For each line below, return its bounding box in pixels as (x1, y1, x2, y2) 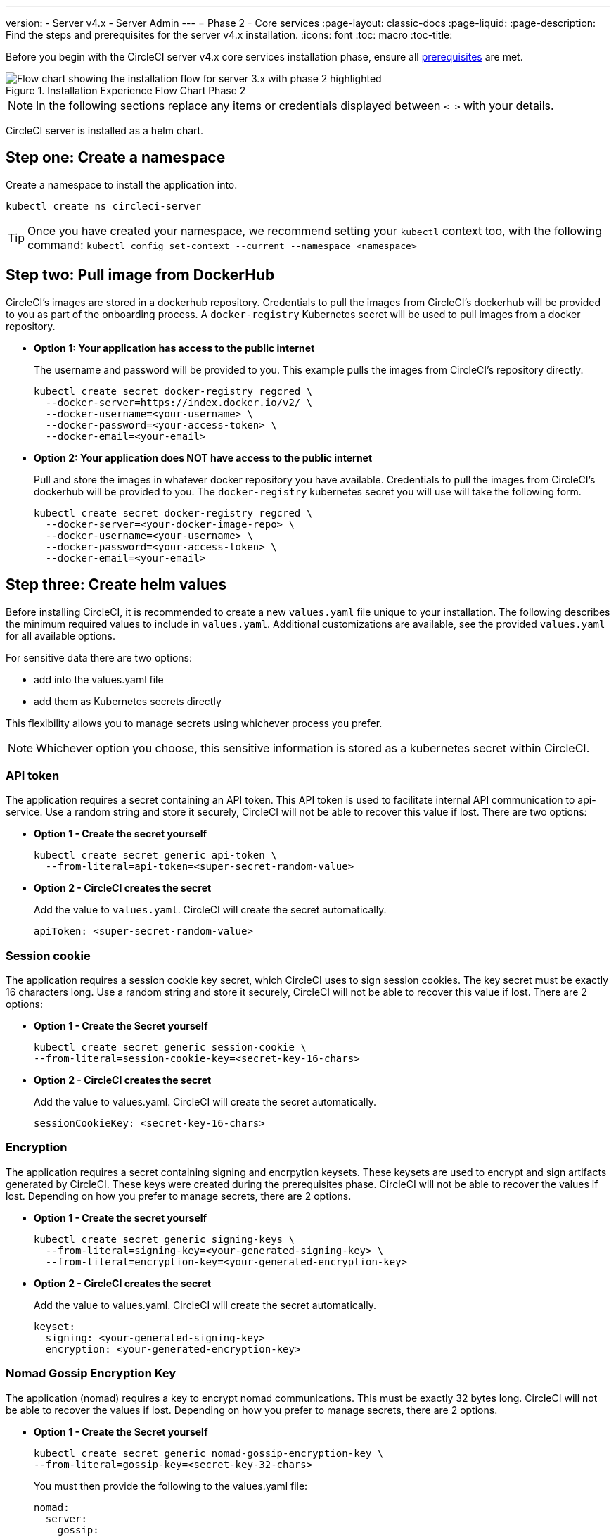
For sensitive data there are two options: (6, 651, 192, 664)
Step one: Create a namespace (6, 148, 226, 167)
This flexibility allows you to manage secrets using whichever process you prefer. (6, 716, 383, 729)
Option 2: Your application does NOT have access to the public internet (34, 451, 373, 464)
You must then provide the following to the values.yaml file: (34, 1479, 308, 1492)
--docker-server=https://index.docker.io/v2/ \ (45, 396, 313, 408)
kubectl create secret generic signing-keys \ (34, 1233, 295, 1245)
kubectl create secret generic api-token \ (34, 849, 277, 861)
